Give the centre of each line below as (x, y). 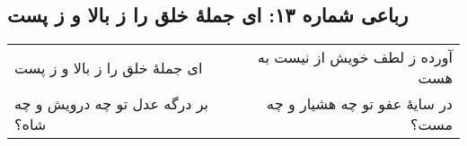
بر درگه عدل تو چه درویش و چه (112, 104)
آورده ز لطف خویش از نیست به (355, 57)
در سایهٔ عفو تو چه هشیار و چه (360, 104)
